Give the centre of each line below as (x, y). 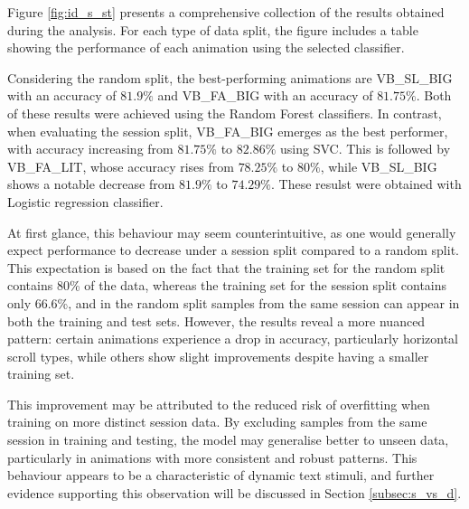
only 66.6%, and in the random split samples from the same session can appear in (234, 302)
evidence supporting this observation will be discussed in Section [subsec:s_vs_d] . (234, 492)
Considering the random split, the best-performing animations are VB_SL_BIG (230, 77)
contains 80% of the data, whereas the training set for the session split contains (227, 285)
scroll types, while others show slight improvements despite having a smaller (218, 356)
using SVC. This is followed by (366, 149)
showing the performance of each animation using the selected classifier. (206, 47)
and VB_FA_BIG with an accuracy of (265, 95)
